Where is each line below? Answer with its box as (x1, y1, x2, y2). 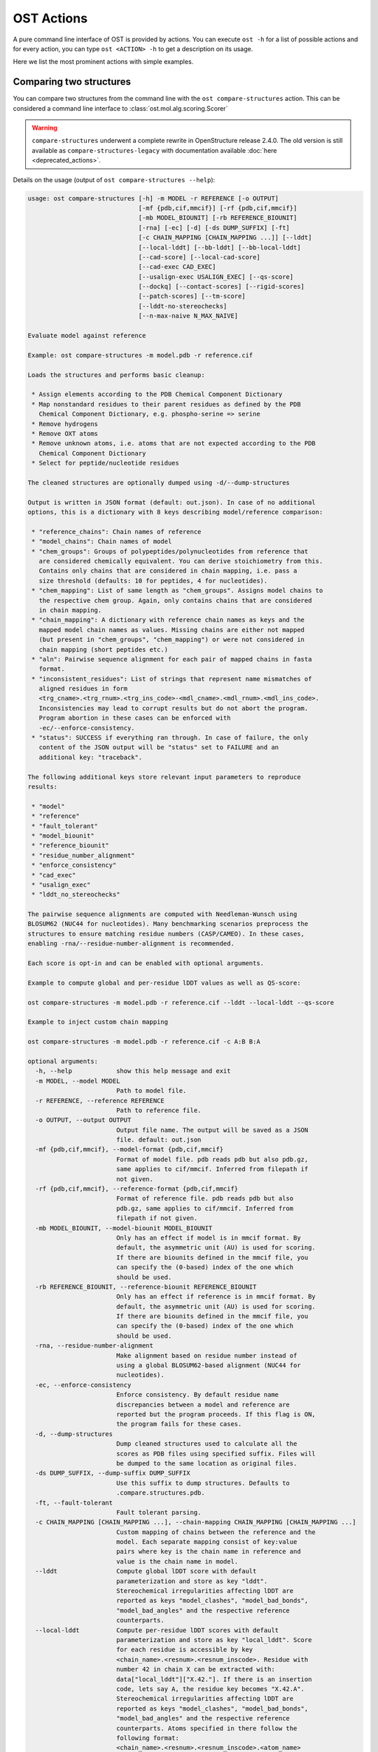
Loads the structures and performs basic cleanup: (27, 371, 206, 378)
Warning (31, 123, 57, 132)
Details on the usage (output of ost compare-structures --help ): (13, 175, 216, 184)
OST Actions (13, 11, 87, 26)
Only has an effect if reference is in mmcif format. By (115, 1293, 316, 1301)
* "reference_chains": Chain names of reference (31, 528, 202, 535)
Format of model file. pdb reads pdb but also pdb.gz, (115, 1155, 309, 1163)
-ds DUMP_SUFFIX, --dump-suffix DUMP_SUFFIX (35, 1469, 190, 1477)
